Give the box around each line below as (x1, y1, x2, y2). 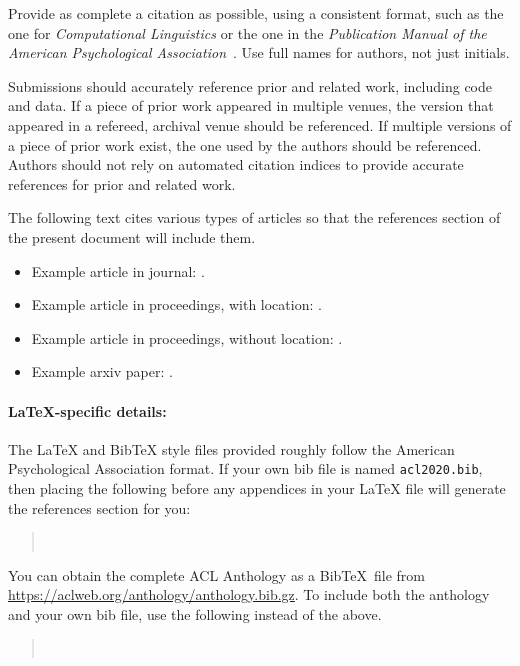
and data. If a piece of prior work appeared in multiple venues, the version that (8, 95, 494, 116)
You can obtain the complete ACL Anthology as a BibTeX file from (8, 564, 425, 585)
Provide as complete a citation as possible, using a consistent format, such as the (8, 3, 504, 23)
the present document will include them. (8, 226, 256, 247)
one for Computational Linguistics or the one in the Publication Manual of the (8, 22, 487, 43)
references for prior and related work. (8, 173, 236, 194)
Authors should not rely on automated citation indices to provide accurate (8, 154, 464, 175)
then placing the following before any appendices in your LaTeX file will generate (8, 477, 506, 498)
